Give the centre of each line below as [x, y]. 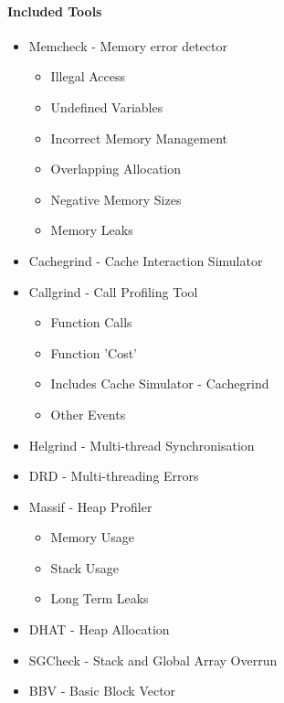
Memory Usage [93, 537]
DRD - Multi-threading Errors [114, 476]
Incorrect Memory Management [139, 138]
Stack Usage [84, 567]
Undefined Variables [107, 107]
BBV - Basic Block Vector [102, 691]
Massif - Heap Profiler [90, 506]
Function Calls [91, 322]
